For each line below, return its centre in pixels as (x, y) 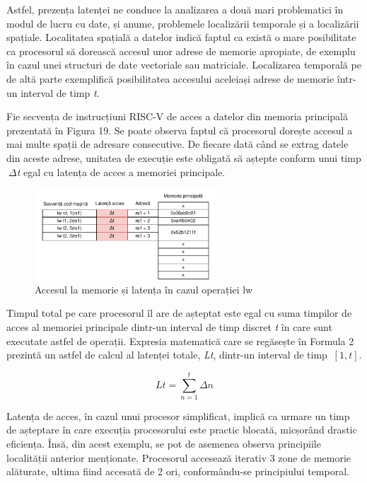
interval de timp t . (60, 92)
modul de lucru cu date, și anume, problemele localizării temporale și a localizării (183, 23)
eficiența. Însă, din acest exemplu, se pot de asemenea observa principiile (164, 444)
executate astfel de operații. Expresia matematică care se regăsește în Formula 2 (180, 341)
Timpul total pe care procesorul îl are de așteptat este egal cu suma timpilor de (179, 313)
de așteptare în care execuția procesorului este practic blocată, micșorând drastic (182, 430)
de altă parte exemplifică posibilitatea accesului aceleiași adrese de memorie (170, 78)
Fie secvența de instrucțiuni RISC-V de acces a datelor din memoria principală (177, 116)
